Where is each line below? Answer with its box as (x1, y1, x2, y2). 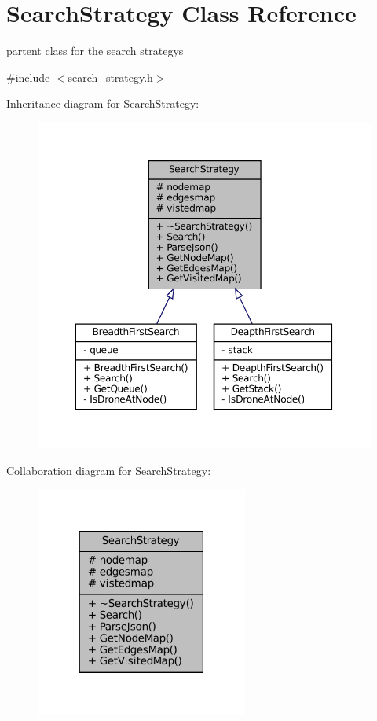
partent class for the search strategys (6, 42, 184, 59)
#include (6, 68, 50, 85)
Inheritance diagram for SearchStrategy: (6, 95, 199, 112)
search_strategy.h (68, 68, 153, 85)
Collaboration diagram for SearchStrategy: (6, 462, 211, 478)
